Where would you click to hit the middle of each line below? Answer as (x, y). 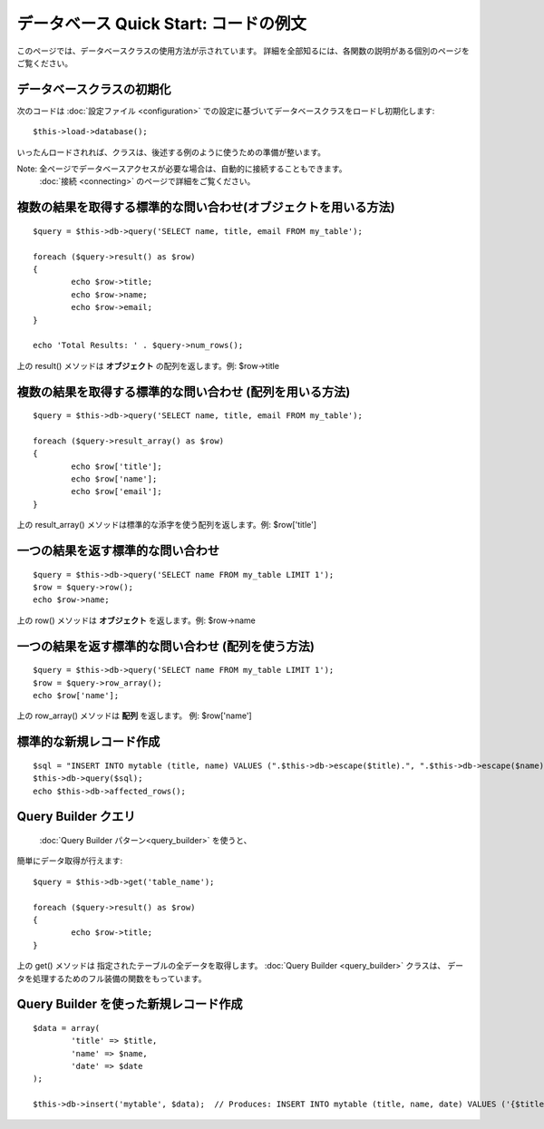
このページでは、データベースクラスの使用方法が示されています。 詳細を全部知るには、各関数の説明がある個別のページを (243, 51)
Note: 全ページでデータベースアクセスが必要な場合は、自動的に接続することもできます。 (182, 169)
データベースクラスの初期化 (94, 89)
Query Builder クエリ (76, 817)
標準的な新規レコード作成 (88, 742)
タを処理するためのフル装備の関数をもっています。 (112, 978)
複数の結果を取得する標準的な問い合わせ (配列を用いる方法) (184, 391)
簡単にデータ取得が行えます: (70, 861)
